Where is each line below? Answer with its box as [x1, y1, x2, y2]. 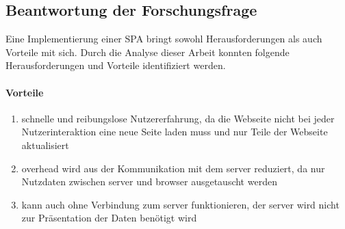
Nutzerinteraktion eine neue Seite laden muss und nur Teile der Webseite [21, 124, 328, 139]
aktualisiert [21, 137, 69, 152]
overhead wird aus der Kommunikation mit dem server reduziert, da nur [21, 161, 325, 175]
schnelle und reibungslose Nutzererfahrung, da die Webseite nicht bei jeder [21, 111, 335, 125]
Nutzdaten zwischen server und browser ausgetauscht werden [21, 174, 277, 189]
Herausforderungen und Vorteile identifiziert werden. [5, 58, 226, 72]
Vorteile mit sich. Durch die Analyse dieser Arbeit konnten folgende [5, 44, 290, 59]
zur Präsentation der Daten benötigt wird [21, 211, 197, 225]
